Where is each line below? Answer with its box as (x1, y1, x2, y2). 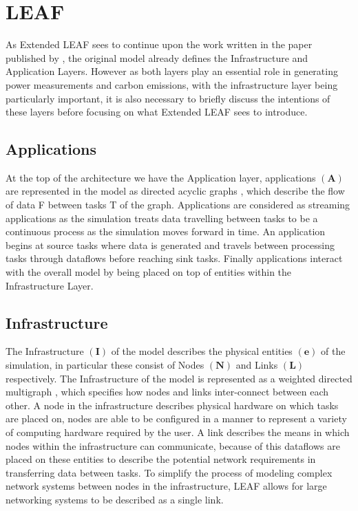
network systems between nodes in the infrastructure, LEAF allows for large (6, 479, 327, 493)
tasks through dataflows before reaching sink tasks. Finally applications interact (6, 251, 343, 265)
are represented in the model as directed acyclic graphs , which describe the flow (6, 184, 345, 198)
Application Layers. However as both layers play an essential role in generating (6, 64, 338, 78)
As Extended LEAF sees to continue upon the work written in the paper (6, 37, 313, 52)
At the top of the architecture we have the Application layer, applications (6, 170, 316, 184)
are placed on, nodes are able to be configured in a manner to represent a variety (6, 411, 347, 426)
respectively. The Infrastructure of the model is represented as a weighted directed (6, 371, 352, 385)
